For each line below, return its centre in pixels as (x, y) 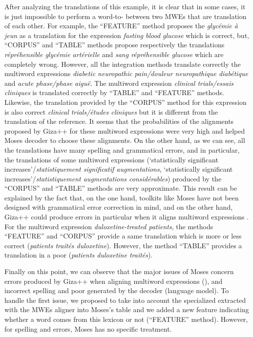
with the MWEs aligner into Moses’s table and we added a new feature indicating (127, 309)
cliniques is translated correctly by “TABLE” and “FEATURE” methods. (114, 92)
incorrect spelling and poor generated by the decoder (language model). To (117, 290)
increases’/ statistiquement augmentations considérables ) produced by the (113, 178)
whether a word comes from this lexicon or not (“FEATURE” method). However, (126, 319)
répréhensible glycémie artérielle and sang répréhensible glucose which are (114, 54)
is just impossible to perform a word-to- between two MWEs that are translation (126, 16)
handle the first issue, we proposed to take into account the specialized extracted (125, 300)
